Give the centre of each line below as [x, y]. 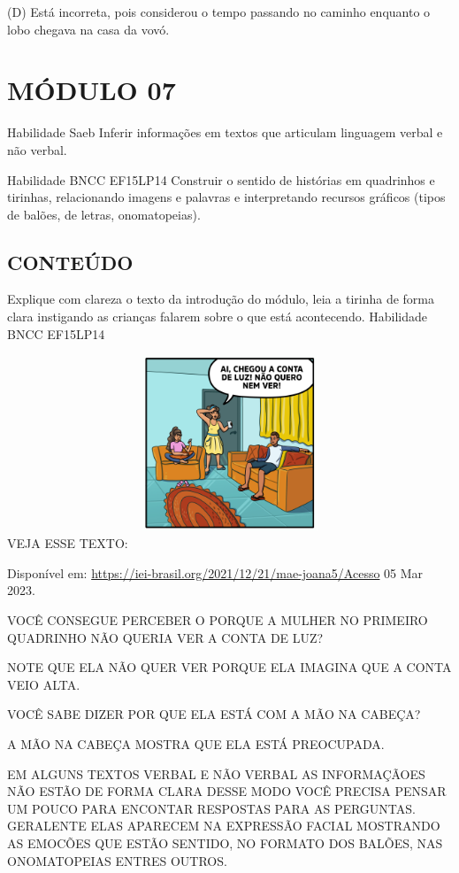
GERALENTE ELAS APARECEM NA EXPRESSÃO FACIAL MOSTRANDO [224, 826]
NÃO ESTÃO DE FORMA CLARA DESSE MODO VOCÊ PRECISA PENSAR [227, 791]
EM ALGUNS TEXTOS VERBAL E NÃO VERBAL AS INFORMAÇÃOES [216, 773]
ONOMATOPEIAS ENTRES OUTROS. [117, 860]
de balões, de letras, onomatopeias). [104, 214]
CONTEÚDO [70, 262]
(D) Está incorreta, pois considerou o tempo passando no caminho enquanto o [219, 12]
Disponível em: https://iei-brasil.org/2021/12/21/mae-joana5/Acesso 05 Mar [215, 572]
